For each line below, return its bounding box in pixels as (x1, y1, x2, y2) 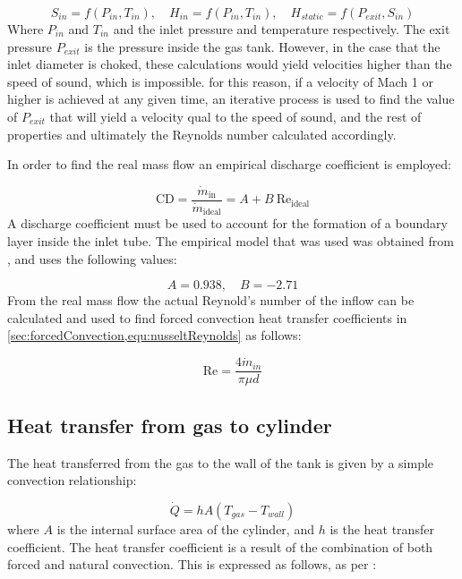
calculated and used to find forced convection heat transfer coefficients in (7, 308, 407, 327)
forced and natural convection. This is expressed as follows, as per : (7, 555, 377, 574)
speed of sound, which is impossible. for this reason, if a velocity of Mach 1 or (7, 72, 433, 90)
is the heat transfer (329, 519, 434, 538)
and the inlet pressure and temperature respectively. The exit (113, 20, 450, 38)
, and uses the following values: (7, 249, 177, 268)
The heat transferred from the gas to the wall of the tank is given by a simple (7, 453, 434, 472)
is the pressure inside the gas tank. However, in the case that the (84, 37, 441, 55)
